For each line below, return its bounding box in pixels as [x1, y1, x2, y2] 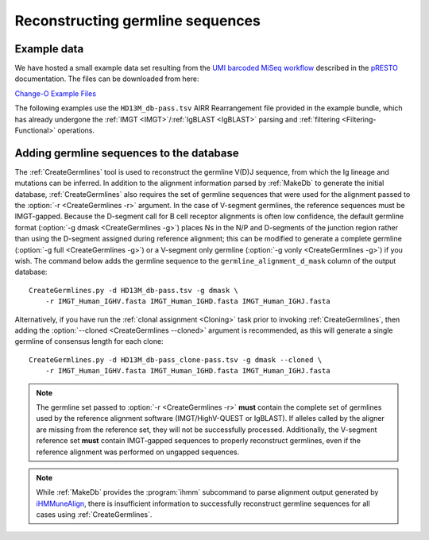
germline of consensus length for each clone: [14, 337, 164, 346]
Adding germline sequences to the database [14, 146, 239, 160]
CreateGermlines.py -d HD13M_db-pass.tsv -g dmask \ [29, 286, 238, 295]
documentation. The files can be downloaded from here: [14, 74, 199, 83]
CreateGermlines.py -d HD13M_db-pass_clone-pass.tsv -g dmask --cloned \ [29, 355, 323, 364]
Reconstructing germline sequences [14, 12, 261, 29]
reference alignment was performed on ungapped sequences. [36, 447, 240, 457]
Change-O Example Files [14, 88, 97, 98]
